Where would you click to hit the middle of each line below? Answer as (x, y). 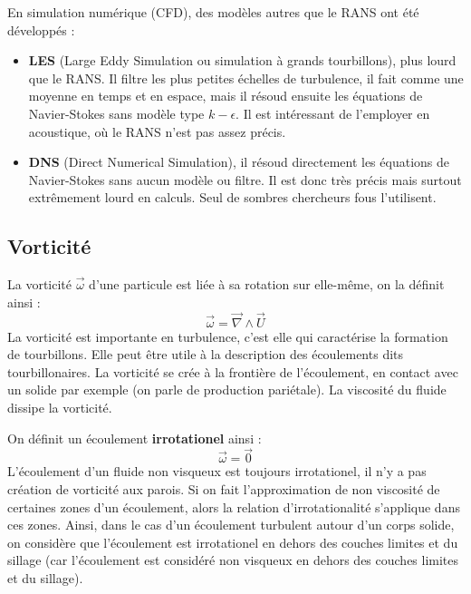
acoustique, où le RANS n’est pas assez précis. (157, 131)
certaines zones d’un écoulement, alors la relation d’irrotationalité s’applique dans (234, 506)
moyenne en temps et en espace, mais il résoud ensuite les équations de (226, 96)
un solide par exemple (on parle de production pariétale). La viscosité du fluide (227, 390)
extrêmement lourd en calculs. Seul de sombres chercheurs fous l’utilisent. (232, 197)
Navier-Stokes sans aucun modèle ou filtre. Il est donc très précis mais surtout (245, 179)
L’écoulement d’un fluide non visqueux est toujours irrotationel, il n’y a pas (217, 471)
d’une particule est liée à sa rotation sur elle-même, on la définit (267, 284)
